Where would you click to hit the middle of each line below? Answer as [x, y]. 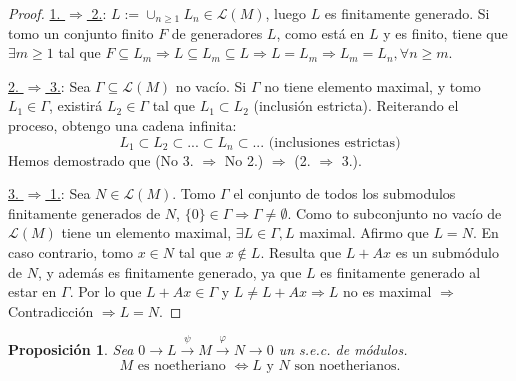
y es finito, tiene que [445, 32]
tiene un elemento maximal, [146, 232]
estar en [32, 291]
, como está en [320, 32]
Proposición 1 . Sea [71, 349]
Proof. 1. [34, 13]
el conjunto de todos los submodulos [344, 193]
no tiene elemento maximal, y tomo [372, 85]
